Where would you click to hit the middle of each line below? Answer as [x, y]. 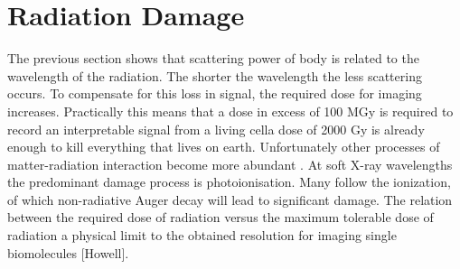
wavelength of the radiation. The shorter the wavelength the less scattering [215, 75]
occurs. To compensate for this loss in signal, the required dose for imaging [215, 93]
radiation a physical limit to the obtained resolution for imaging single [202, 235]
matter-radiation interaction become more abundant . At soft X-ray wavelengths [230, 164]
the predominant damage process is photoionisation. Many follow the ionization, [229, 182]
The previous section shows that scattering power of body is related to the [213, 58]
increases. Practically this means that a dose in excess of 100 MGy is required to [230, 111]
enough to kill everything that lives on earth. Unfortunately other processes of [224, 147]
